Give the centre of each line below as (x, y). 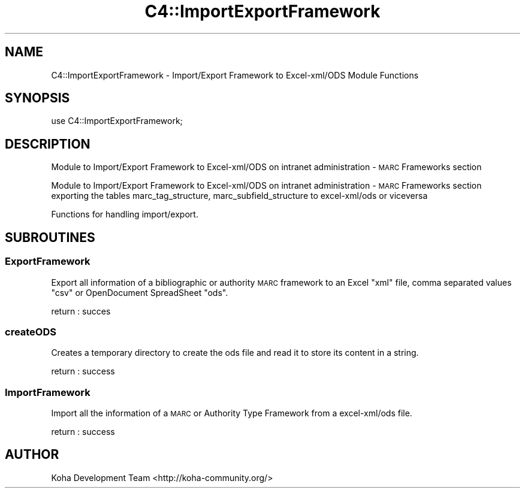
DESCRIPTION (48, 144)
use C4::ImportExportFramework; (117, 121)
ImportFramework (48, 392)
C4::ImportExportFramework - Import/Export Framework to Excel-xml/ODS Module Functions (235, 75)
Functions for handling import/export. (125, 214)
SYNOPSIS (37, 98)
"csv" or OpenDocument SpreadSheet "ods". (140, 292)
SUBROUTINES (50, 237)
